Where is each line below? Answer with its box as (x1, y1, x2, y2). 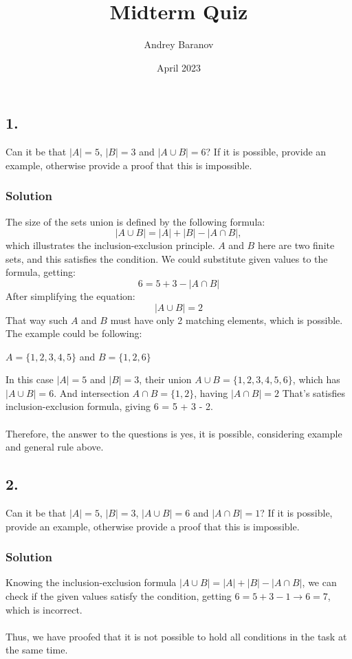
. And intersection (54, 385, 129, 400)
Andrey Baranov (144, 37, 214, 52)
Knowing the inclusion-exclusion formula (5, 575, 177, 590)
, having (194, 385, 228, 400)
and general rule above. (5, 440, 104, 454)
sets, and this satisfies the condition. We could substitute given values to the (5, 251, 328, 266)
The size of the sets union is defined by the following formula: (5, 214, 265, 228)
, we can (302, 575, 337, 590)
